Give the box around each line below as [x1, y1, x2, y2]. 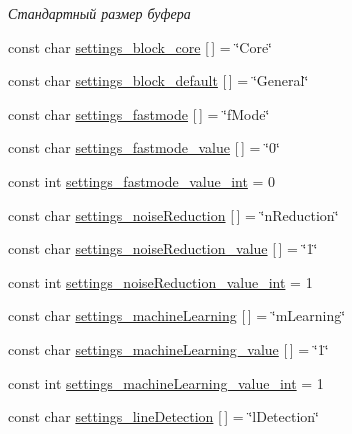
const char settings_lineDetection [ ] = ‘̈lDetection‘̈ [8, 406, 319, 427]
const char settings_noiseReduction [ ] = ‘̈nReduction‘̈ [8, 204, 339, 225]
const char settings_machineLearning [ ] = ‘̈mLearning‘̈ [8, 305, 346, 326]
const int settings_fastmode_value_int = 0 [8, 170, 276, 191]
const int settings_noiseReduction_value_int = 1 [8, 271, 313, 292]
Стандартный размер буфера [8, 3, 191, 23]
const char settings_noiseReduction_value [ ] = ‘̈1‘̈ [8, 238, 318, 259]
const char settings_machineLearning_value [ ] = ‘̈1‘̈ [8, 338, 329, 359]
